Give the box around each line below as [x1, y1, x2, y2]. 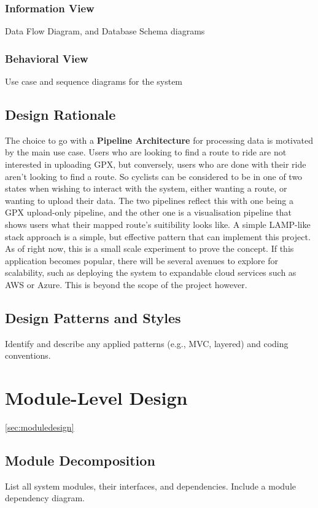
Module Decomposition [5, 451, 155, 470]
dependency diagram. [5, 491, 85, 504]
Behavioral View [5, 50, 88, 66]
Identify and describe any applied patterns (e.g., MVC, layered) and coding [5, 337, 289, 350]
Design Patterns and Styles [5, 308, 181, 327]
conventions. [5, 349, 51, 362]
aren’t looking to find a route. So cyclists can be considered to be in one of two [5, 170, 303, 182]
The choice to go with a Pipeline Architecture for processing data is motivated [5, 133, 314, 146]
